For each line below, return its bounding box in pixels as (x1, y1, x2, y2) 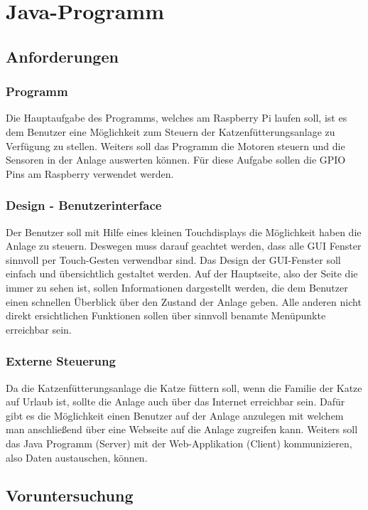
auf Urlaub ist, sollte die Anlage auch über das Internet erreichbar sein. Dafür (6, 394, 345, 409)
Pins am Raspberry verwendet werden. (6, 166, 174, 181)
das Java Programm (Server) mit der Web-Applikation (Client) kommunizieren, (6, 435, 352, 450)
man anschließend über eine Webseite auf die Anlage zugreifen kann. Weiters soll (6, 422, 358, 437)
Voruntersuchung (6, 484, 134, 506)
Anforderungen (6, 45, 119, 67)
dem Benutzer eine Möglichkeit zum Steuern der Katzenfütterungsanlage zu (6, 124, 335, 139)
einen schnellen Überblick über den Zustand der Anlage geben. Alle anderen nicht (6, 294, 362, 309)
